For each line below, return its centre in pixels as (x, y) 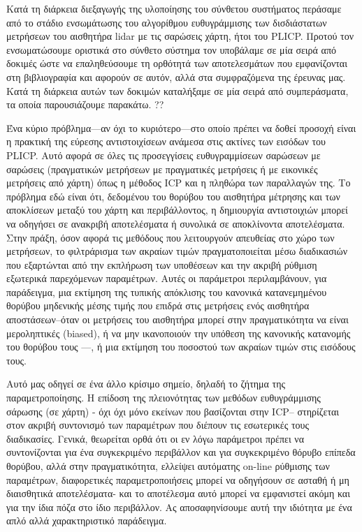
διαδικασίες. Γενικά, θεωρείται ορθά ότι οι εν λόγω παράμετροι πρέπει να (155, 438)
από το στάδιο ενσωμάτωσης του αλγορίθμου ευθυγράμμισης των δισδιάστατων (167, 22)
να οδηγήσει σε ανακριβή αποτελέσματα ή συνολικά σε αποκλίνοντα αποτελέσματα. (176, 223)
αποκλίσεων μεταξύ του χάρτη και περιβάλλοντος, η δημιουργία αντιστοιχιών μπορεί (177, 210)
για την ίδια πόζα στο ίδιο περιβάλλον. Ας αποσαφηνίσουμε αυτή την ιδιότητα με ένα (179, 507)
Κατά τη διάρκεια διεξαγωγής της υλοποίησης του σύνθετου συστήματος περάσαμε (174, 8)
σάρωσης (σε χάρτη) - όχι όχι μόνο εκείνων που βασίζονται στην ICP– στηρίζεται (173, 411)
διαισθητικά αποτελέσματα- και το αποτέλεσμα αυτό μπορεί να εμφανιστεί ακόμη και (178, 493)
